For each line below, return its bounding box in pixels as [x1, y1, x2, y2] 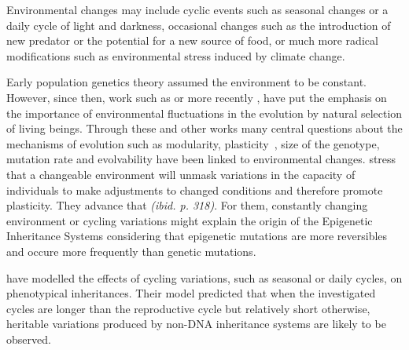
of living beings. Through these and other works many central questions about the [6, 120, 403, 137]
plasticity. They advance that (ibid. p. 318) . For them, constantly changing [6, 197, 368, 213]
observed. [6, 330, 51, 347]
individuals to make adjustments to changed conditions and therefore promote [6, 181, 383, 198]
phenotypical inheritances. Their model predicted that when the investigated [6, 285, 376, 301]
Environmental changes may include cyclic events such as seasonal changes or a [6, 2, 389, 17]
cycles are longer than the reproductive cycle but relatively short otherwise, [6, 300, 370, 316]
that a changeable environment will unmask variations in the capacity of [6, 166, 356, 182]
